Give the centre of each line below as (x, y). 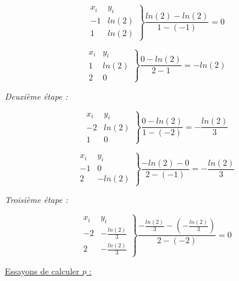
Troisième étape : (37, 200)
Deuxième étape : (37, 96)
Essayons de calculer (42, 270)
